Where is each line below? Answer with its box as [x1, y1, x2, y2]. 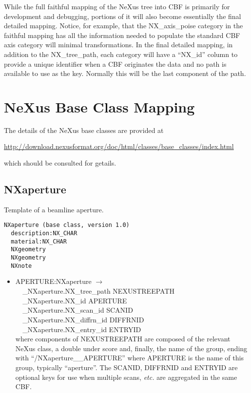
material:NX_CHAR [11, 238, 67, 245]
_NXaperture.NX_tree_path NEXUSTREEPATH [22, 285, 174, 296]
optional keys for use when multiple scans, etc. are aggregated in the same [15, 372, 237, 382]
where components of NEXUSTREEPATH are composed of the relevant [15, 334, 231, 344]
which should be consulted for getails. [4, 158, 116, 168]
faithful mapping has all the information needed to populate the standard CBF [4, 30, 240, 40]
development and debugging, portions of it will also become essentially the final [4, 11, 241, 21]
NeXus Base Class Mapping [4, 96, 195, 116]
